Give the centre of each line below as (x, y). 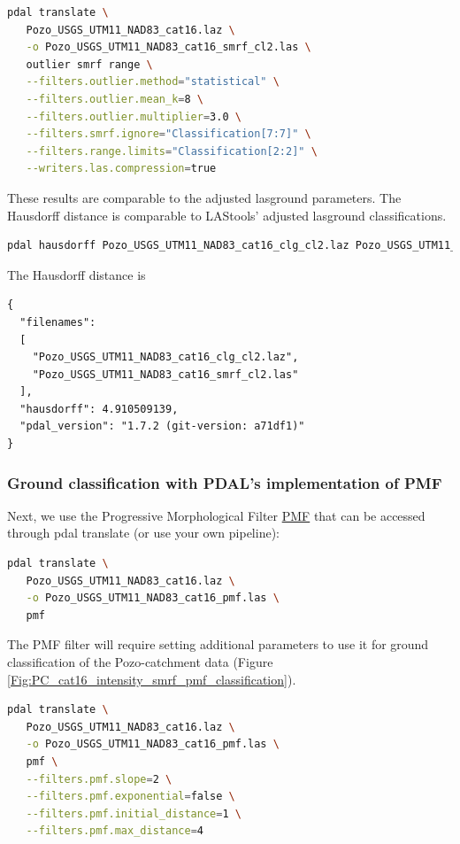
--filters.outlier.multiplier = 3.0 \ (134, 116)
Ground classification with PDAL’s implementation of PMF (225, 482)
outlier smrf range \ (89, 64)
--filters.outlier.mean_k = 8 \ (115, 99)
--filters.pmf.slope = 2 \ (99, 779)
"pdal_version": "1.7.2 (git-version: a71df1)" (162, 426)
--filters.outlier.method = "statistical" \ (153, 82)
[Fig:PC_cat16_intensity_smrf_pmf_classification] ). (152, 679)
